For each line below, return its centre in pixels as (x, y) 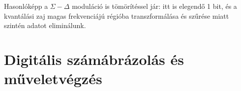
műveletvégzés (53, 78)
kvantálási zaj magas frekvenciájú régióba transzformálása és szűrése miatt (117, 15)
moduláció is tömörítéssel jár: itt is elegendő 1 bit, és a (154, 6)
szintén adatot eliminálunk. (45, 25)
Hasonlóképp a (26, 6)
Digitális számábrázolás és (94, 59)
